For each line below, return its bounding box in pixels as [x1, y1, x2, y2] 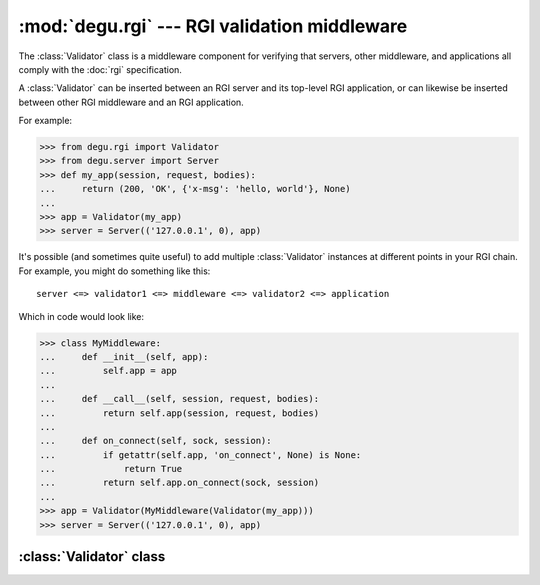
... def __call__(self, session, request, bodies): [39, 393, 320, 405]
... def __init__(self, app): [39, 351, 209, 362]
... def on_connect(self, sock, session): [39, 435, 272, 447]
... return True [39, 463, 183, 475]
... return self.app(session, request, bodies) [39, 407, 320, 419]
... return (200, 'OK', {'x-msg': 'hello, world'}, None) [39, 183, 351, 195]
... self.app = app [39, 365, 177, 377]
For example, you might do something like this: [18, 265, 211, 277]
